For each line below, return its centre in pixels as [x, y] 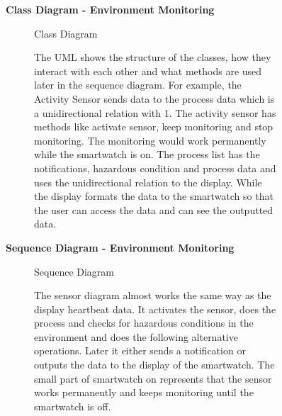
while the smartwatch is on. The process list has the [147, 154]
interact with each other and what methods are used [148, 71]
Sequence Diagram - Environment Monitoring [120, 247]
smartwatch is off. [73, 406]
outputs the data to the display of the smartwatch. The [154, 365]
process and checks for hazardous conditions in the [144, 323]
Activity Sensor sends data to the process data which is [154, 98]
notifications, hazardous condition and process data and [155, 168]
